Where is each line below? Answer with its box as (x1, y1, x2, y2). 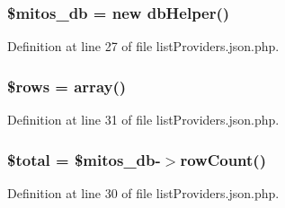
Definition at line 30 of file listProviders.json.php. (7, 183, 280, 202)
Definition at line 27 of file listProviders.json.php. (7, 37, 280, 56)
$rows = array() (7, 74, 127, 97)
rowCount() (180, 148, 266, 170)
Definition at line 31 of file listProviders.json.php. (7, 110, 280, 129)
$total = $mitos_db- (7, 148, 161, 170)
